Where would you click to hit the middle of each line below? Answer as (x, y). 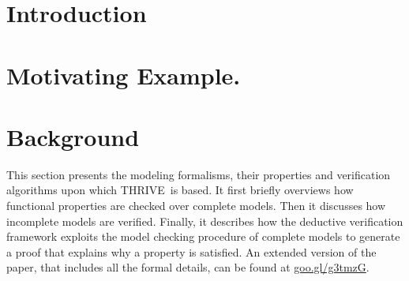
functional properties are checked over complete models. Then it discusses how (196, 206)
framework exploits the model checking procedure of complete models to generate (203, 236)
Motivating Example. (124, 75)
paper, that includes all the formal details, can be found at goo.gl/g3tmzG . (188, 267)
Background (73, 136)
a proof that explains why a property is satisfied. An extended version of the (191, 251)
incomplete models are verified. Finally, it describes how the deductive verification (205, 221)
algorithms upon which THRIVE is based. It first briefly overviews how (180, 190)
